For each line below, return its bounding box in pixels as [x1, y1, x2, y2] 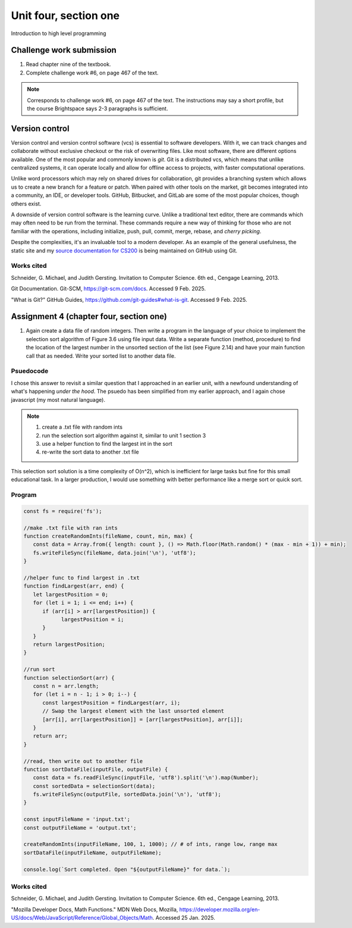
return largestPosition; [33, 641, 105, 648]
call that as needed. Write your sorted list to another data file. [26, 352, 176, 360]
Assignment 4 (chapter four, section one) [11, 311, 168, 321]
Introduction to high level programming [11, 30, 106, 37]
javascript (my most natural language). [11, 396, 105, 403]
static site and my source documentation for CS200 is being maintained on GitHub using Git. [11, 247, 238, 254]
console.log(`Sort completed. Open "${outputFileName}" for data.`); [23, 866, 231, 873]
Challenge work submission [11, 45, 117, 55]
